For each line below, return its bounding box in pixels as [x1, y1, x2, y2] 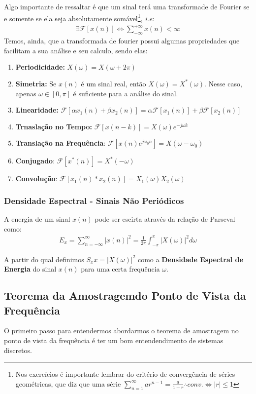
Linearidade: [15, 105, 59, 115]
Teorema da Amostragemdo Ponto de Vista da [4, 288, 246, 303]
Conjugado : [15, 156, 55, 166]
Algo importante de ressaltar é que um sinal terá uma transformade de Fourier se [4, 1, 250, 11]
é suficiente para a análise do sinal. [73, 88, 178, 98]
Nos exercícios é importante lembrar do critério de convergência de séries [15, 369, 235, 379]
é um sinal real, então [81, 78, 146, 88]
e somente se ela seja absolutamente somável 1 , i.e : [4, 11, 155, 23]
